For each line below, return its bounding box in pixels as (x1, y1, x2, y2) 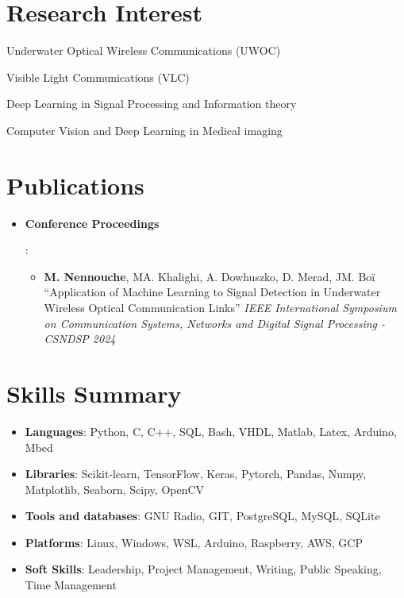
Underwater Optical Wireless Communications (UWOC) (6, 42, 281, 59)
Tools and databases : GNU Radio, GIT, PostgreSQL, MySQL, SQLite (25, 507, 380, 524)
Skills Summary (6, 376, 182, 409)
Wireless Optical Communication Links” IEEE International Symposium (44, 299, 397, 315)
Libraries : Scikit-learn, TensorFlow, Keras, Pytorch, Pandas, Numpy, (25, 465, 367, 482)
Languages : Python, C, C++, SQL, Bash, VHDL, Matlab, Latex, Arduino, (25, 422, 397, 439)
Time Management (25, 577, 117, 593)
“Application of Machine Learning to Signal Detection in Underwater (44, 284, 381, 300)
